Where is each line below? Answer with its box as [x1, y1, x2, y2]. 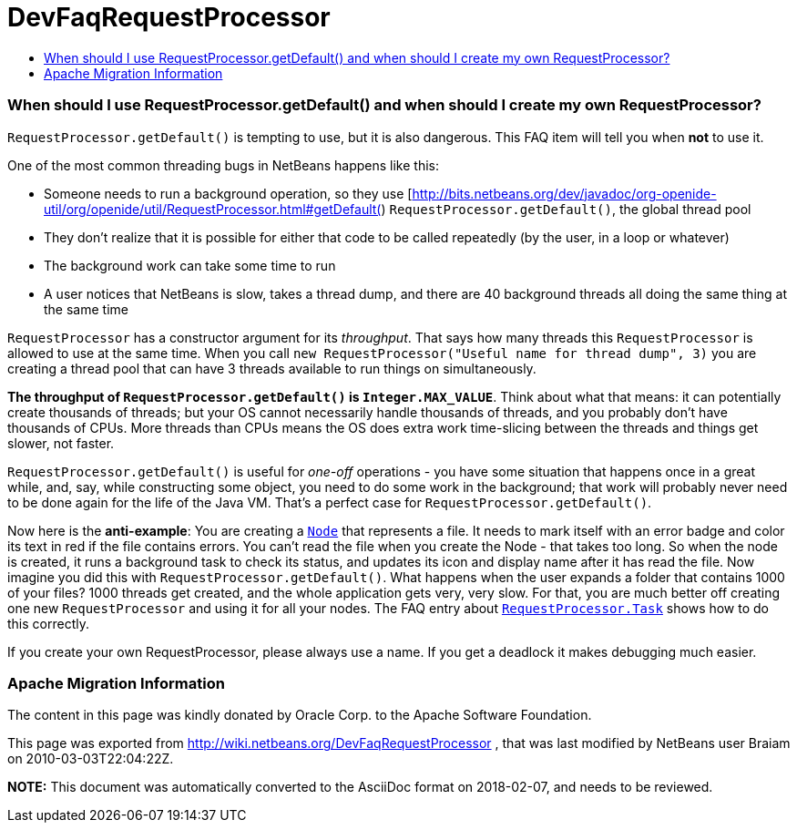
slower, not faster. [7, 435, 115, 451]
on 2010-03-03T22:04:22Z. [7, 751, 174, 767]
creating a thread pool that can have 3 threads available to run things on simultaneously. [7, 360, 536, 376]
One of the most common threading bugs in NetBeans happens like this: [7, 157, 439, 173]
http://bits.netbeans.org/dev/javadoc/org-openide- [412, 185, 717, 201]
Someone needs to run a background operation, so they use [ [44, 185, 413, 201]
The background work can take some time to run [44, 257, 336, 273]
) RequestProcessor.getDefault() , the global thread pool [381, 200, 751, 217]
